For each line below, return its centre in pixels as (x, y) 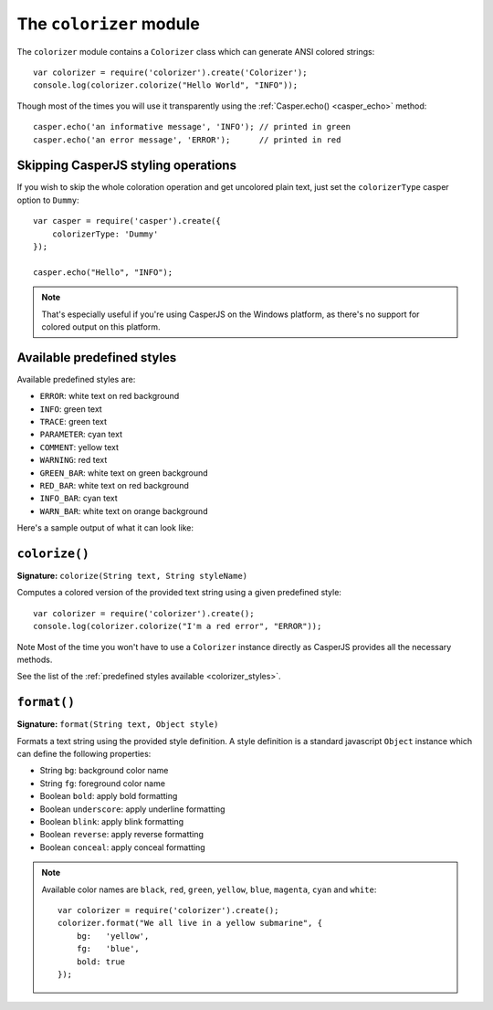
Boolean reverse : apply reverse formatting (122, 835)
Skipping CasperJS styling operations (127, 166)
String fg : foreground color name (103, 783)
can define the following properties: (84, 754)
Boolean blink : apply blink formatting (112, 822)
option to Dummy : (48, 200)
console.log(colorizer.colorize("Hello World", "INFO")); (166, 85)
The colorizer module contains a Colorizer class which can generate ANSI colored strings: (196, 51)
